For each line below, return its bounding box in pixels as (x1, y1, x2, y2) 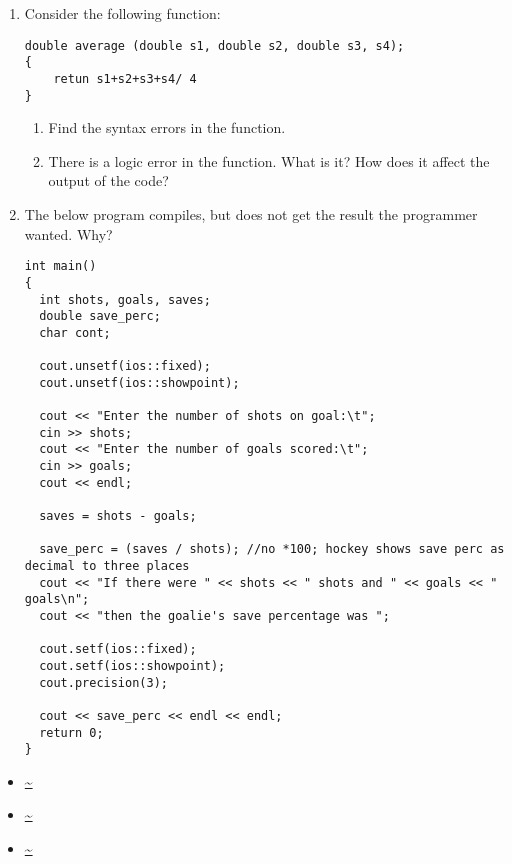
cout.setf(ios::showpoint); (39, 658, 226, 673)
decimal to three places (24, 559, 190, 573)
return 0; (39, 725, 104, 740)
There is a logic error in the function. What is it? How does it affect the (48, 150, 490, 171)
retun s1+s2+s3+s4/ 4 (53, 71, 197, 86)
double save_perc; (39, 309, 161, 324)
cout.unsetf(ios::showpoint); (39, 375, 240, 390)
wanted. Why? (24, 223, 113, 244)
